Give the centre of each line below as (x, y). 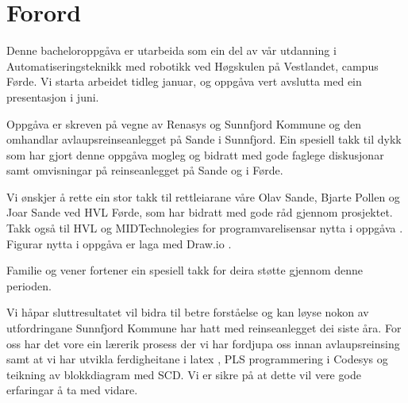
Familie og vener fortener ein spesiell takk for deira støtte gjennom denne (185, 270)
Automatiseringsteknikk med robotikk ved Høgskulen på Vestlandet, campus (192, 65)
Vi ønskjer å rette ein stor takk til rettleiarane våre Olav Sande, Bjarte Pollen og (203, 196)
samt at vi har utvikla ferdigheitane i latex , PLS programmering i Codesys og (197, 359)
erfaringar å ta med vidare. (72, 390)
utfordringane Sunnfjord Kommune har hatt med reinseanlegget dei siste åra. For (204, 328)
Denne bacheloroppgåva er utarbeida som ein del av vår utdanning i (171, 50)
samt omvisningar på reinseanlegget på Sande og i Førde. (145, 170)
